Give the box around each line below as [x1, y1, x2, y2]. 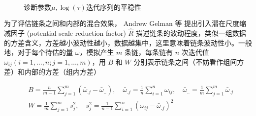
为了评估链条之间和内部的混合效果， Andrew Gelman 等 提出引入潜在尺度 [4, 18, 240, 28]
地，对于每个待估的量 [4, 47, 73, 57]
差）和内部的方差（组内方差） [4, 67, 100, 77]
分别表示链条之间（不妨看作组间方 [133, 56, 244, 67]
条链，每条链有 [125, 47, 173, 57]
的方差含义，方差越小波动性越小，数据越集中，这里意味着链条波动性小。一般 [4, 37, 252, 47]
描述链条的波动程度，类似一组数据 [135, 28, 246, 38]
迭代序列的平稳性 [86, 1, 141, 12]
